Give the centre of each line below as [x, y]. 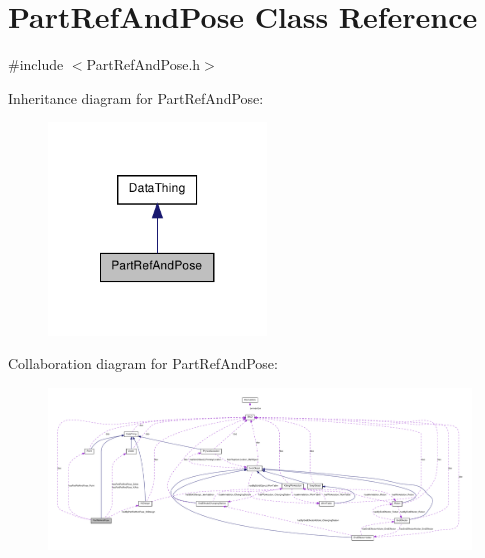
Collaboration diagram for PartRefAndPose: [143, 363]
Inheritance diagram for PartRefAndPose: [136, 97]
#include [36, 64]
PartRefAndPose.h [143, 64]
